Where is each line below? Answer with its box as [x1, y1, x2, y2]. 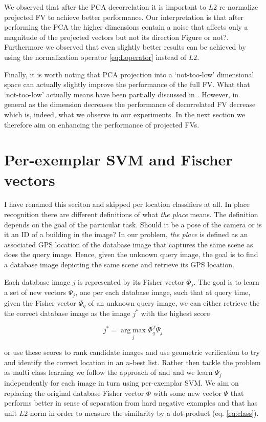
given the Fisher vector [4, 297, 76, 308]
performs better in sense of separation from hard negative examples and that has [4, 397, 258, 408]
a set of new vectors [4, 287, 66, 298]
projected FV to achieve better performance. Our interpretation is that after [4, 11, 244, 22]
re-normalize [219, 2, 258, 12]
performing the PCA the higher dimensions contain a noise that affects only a [4, 22, 248, 32]
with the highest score [141, 307, 210, 318]
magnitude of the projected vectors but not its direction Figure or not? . [4, 31, 229, 42]
